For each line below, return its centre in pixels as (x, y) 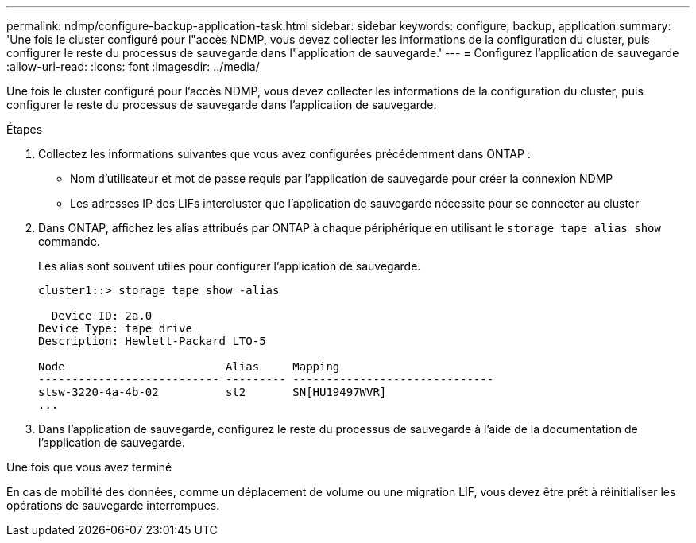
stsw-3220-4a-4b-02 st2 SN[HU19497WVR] (213, 392)
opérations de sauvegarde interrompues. (113, 505)
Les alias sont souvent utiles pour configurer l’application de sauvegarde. (230, 266)
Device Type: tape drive (115, 328)
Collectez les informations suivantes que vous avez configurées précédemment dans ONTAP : (284, 154)
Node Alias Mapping (189, 367)
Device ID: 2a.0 (102, 316)
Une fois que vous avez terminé (89, 467)
